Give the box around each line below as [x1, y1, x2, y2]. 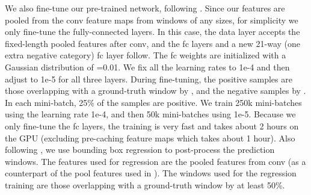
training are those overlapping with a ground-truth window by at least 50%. [5, 178, 285, 191]
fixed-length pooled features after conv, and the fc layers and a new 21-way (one [5, 37, 301, 49]
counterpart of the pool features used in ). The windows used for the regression [5, 167, 297, 179]
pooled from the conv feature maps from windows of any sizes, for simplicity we [5, 13, 298, 26]
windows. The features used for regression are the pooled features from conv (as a [5, 155, 306, 167]
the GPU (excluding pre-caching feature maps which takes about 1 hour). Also [5, 131, 295, 144]
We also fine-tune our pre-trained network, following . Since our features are [5, 2, 285, 14]
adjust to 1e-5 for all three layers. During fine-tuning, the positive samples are [5, 72, 292, 85]
